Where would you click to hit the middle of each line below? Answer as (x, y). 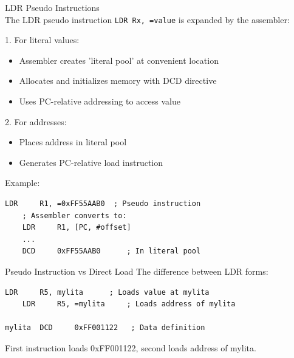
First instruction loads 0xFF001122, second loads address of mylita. (131, 347)
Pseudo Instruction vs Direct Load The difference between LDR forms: (137, 271)
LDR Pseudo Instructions (52, 7)
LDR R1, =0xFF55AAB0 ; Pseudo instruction (103, 204)
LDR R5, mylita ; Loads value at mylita (107, 292)
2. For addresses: (36, 121)
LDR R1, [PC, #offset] (77, 228)
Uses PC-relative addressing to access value (100, 101)
